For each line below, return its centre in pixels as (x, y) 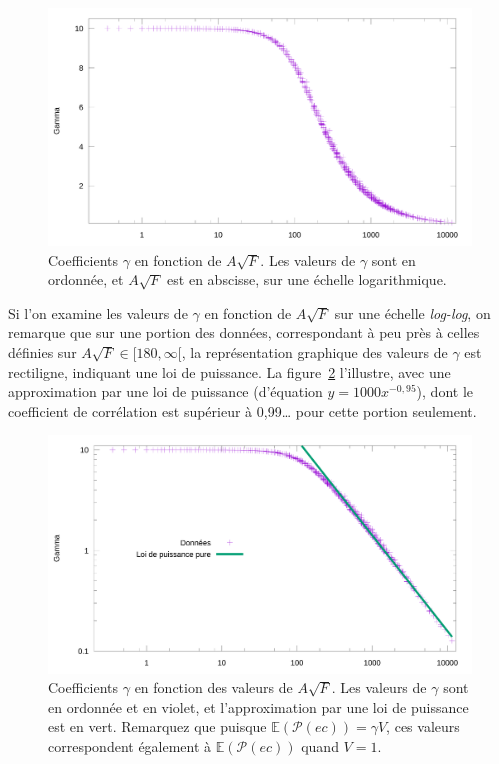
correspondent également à (130, 745)
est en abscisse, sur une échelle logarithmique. (307, 279)
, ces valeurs (423, 726)
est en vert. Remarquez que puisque (157, 726)
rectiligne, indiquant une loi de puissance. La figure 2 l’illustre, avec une (229, 371)
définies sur (42, 352)
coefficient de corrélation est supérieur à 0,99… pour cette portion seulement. (242, 410)
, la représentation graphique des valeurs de (314, 352)
